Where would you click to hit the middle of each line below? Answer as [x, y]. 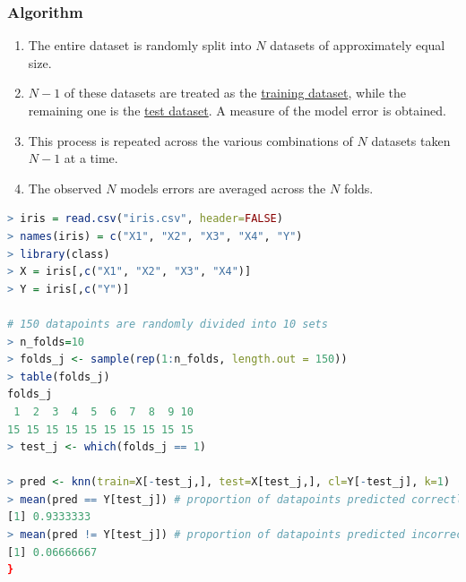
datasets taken [411, 140]
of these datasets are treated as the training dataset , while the [235, 93]
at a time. [91, 158]
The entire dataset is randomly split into [140, 45]
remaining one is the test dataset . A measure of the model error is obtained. [237, 110]
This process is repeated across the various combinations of [190, 140]
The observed [65, 188]
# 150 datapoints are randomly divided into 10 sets [168, 324]
